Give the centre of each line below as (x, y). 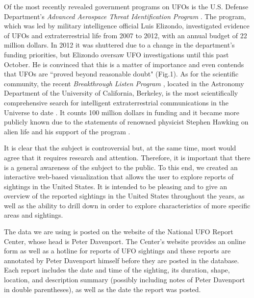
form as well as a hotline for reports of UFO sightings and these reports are (117, 251)
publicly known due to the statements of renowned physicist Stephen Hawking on (126, 122)
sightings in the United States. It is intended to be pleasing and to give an (115, 186)
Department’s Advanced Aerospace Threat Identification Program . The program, (125, 16)
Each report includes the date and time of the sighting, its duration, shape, (117, 270)
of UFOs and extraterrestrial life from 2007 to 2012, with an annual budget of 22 (126, 35)
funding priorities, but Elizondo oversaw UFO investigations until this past (116, 54)
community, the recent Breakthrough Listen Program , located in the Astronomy (124, 83)
